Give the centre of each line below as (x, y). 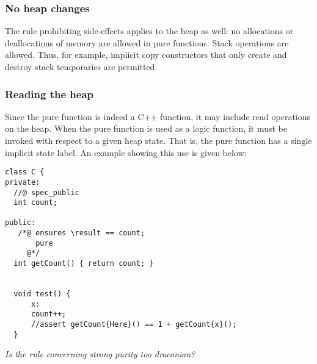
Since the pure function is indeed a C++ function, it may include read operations (158, 116)
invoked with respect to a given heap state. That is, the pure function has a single (158, 140)
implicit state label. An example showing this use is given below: (126, 152)
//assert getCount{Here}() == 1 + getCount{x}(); (134, 325)
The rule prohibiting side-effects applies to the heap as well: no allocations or (149, 31)
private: (23, 182)
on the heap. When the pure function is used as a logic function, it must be (146, 128)
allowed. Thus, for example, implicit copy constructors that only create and (146, 55)
